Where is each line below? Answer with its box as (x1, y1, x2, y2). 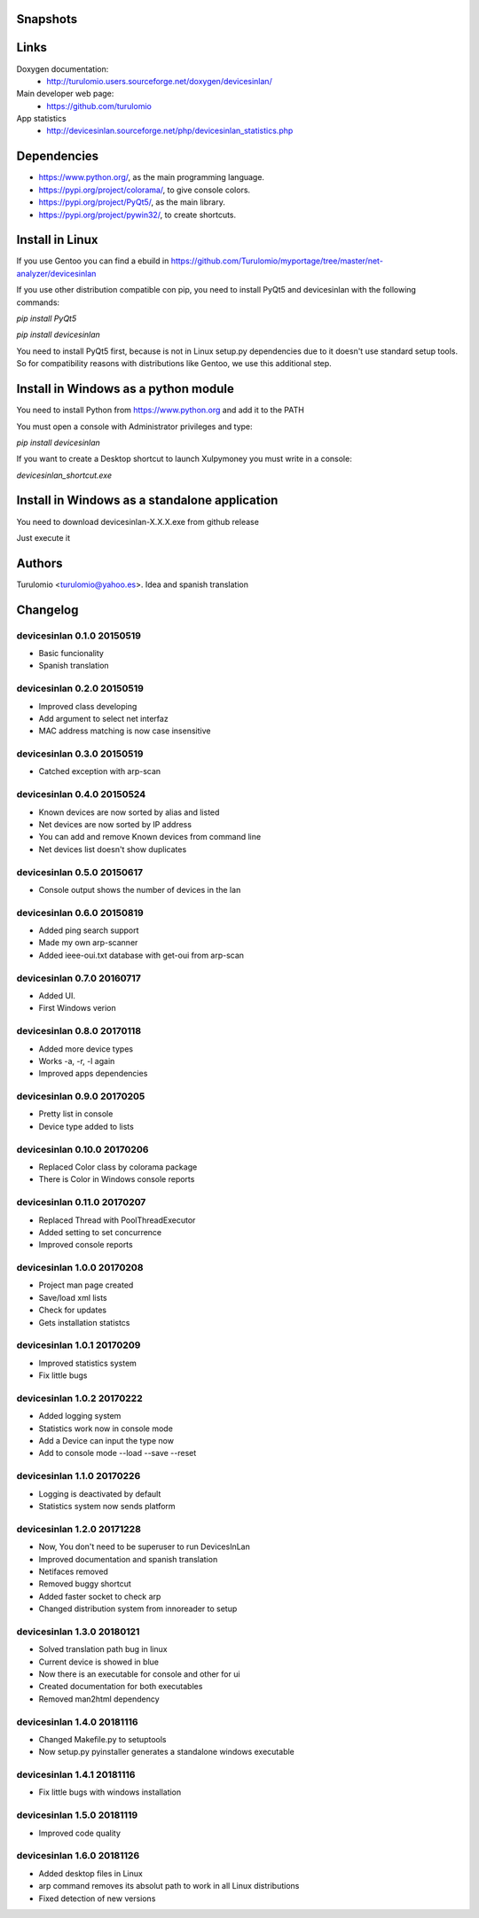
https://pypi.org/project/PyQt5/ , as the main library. (38, 197, 225, 207)
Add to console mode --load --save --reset (38, 1448, 197, 1459)
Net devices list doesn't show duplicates (38, 843, 187, 855)
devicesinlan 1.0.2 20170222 (16, 1392, 143, 1405)
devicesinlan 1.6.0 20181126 (16, 1850, 140, 1862)
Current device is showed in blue (38, 1656, 160, 1667)
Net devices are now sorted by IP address (38, 819, 192, 830)
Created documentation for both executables (38, 1681, 203, 1692)
